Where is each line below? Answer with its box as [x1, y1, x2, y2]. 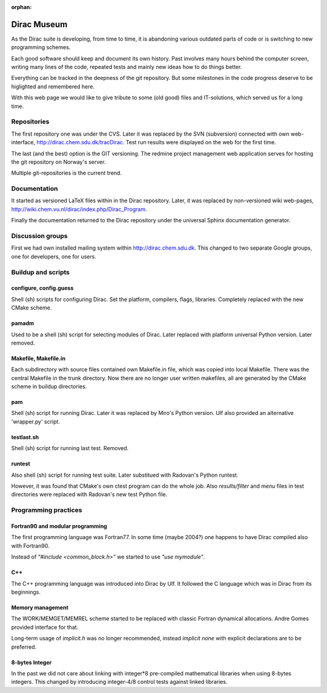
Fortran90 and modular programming [11, 523, 107, 529]
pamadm [11, 320, 35, 327]
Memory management [11, 603, 69, 611]
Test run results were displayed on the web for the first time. [125, 139, 277, 146]
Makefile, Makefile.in [11, 354, 66, 362]
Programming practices [11, 506, 82, 514]
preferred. [11, 643, 37, 651]
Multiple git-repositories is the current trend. [11, 170, 122, 177]
